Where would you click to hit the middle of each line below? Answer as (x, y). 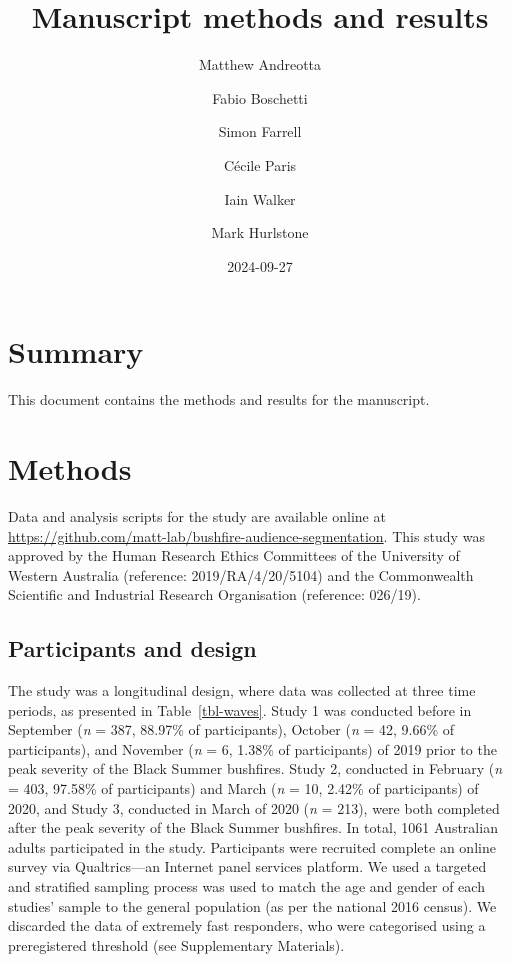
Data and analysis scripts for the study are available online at (197, 515)
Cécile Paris (260, 164)
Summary (76, 351)
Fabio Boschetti (260, 97)
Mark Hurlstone (260, 232)
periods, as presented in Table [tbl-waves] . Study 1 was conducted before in (240, 709)
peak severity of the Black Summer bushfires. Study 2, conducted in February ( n (255, 768)
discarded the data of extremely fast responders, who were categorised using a (247, 925)
